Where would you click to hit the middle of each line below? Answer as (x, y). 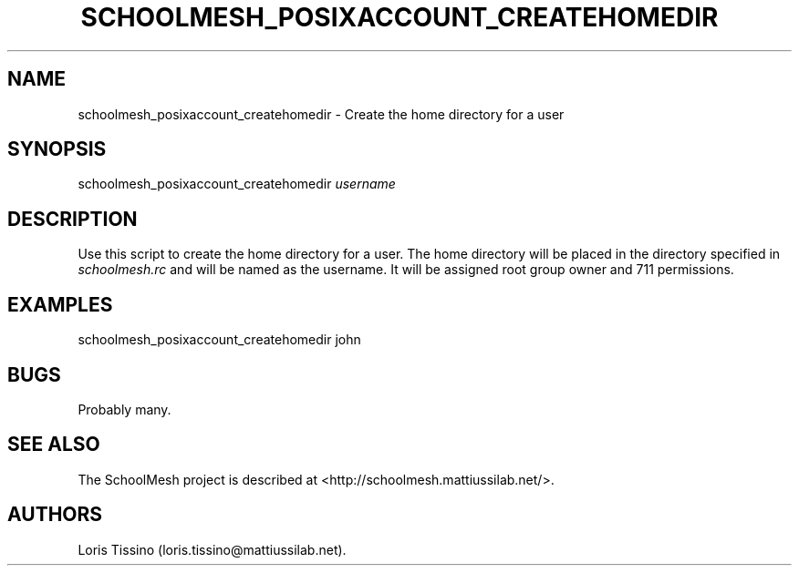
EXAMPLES (60, 304)
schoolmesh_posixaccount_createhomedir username (237, 184)
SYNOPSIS (57, 149)
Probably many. (125, 409)
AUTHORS (55, 515)
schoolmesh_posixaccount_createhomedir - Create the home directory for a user (321, 114)
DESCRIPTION (73, 219)
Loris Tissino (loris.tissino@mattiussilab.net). (212, 549)
